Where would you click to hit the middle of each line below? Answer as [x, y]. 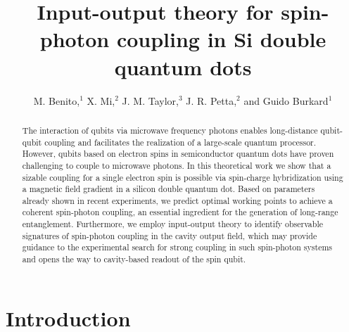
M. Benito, [57, 100]
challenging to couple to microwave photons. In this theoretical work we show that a [177, 165]
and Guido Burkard [286, 100]
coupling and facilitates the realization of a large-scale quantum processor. [180, 142]
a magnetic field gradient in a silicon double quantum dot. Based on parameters [169, 189]
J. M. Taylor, [150, 100]
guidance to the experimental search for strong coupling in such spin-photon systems [177, 247]
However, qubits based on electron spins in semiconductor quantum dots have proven [178, 154]
